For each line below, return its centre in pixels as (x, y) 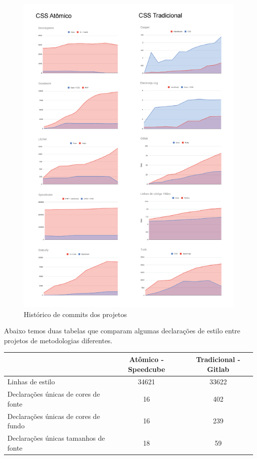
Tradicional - (218, 359)
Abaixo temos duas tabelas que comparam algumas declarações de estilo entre (122, 331)
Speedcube (146, 369)
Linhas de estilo (31, 382)
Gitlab (218, 369)
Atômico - (147, 359)
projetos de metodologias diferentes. (58, 340)
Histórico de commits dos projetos (75, 314)
